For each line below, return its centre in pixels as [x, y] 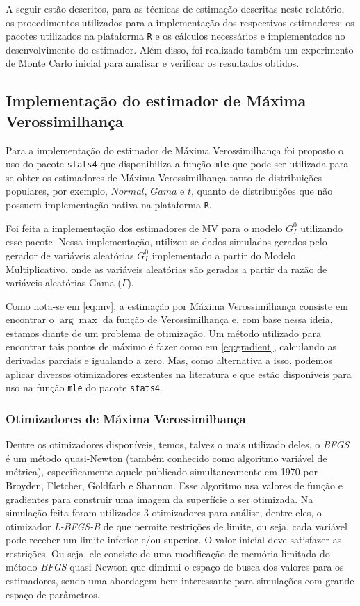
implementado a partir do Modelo [224, 255]
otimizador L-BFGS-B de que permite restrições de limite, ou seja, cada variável [177, 526]
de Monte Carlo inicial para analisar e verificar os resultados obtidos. [153, 63]
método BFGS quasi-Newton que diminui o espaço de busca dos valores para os [175, 567]
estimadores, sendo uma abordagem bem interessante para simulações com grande [180, 581]
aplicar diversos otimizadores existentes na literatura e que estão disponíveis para [179, 374]
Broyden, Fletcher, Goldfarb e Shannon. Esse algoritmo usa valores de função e [174, 485]
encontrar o [30, 319]
